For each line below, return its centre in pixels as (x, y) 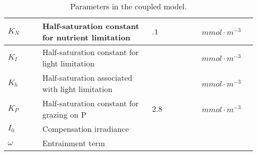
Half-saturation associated (87, 77)
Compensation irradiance (86, 129)
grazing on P (64, 114)
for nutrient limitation (86, 37)
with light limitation (77, 89)
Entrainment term (74, 143)
